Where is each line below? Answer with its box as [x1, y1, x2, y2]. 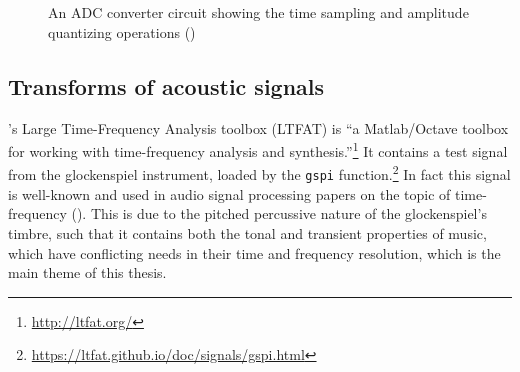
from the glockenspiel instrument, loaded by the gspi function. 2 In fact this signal [8, 161, 511, 185]
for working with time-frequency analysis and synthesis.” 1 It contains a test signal [8, 138, 508, 161]
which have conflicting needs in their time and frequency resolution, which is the [8, 242, 501, 263]
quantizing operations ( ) [48, 21, 196, 42]
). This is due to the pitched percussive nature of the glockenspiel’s [76, 203, 487, 224]
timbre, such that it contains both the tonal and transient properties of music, [8, 222, 487, 243]
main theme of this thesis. [8, 262, 167, 283]
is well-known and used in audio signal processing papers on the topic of [8, 183, 451, 204]
